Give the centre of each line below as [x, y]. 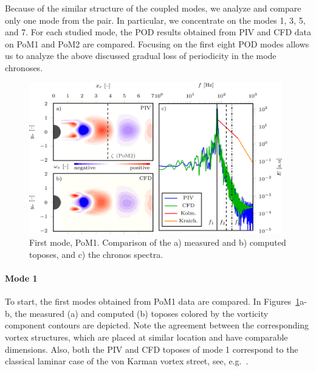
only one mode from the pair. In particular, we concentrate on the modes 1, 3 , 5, [155, 20]
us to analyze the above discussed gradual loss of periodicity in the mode [141, 56]
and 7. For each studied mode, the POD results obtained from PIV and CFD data [158, 32]
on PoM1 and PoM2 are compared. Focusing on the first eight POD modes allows [157, 43]
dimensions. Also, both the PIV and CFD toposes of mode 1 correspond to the [152, 349]
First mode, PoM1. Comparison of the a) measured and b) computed [158, 242]
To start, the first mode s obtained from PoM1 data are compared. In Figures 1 [153, 301]
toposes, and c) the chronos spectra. [96, 254]
